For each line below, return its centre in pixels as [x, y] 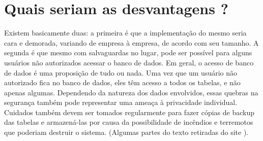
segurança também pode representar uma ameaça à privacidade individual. [121, 102]
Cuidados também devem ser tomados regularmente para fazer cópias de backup [129, 112]
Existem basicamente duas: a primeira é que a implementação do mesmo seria [125, 33]
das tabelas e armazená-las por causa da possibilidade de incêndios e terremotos [129, 122]
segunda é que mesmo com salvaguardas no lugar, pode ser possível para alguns [128, 52]
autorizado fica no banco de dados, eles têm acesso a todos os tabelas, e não [122, 82]
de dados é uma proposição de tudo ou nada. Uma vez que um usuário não [121, 72]
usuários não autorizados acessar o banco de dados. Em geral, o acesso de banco [129, 62]
